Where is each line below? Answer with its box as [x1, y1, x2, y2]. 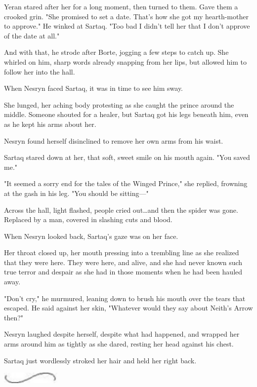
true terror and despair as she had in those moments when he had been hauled [4, 267, 243, 277]
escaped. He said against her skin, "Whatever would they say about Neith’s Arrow [4, 303, 253, 313]
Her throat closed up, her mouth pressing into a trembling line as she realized [4, 247, 239, 258]
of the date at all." [4, 30, 60, 40]
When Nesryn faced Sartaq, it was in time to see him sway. [4, 83, 183, 93]
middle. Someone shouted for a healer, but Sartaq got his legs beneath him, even [4, 109, 249, 119]
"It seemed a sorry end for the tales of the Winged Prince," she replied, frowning [4, 178, 248, 189]
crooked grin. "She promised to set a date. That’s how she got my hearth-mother [4, 11, 249, 21]
